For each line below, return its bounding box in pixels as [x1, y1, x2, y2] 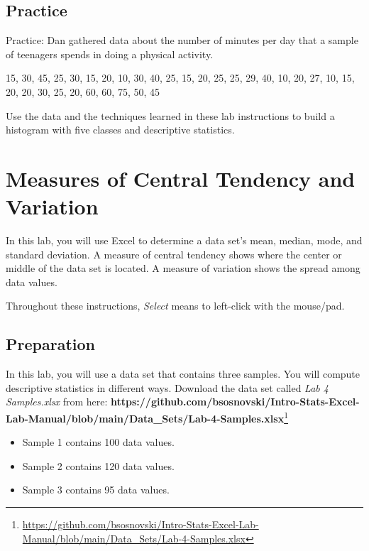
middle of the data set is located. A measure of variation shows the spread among [6, 261, 360, 275]
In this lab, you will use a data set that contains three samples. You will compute [6, 366, 360, 381]
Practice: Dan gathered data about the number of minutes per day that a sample [6, 33, 358, 48]
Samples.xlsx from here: [6, 394, 108, 409]
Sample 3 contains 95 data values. [22, 482, 170, 497]
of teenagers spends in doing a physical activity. [6, 46, 214, 61]
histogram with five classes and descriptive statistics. [6, 122, 235, 137]
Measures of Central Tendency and [6, 163, 356, 192]
